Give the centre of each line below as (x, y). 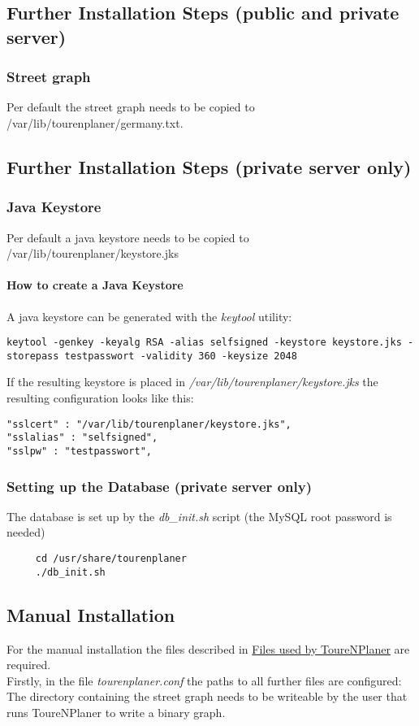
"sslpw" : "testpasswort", (79, 451)
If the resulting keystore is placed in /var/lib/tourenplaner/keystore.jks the (192, 382)
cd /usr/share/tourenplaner (111, 559)
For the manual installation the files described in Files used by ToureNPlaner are (208, 648)
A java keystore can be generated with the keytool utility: (149, 316)
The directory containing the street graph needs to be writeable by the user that (207, 696)
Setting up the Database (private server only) (159, 486)
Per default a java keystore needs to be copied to (128, 237)
